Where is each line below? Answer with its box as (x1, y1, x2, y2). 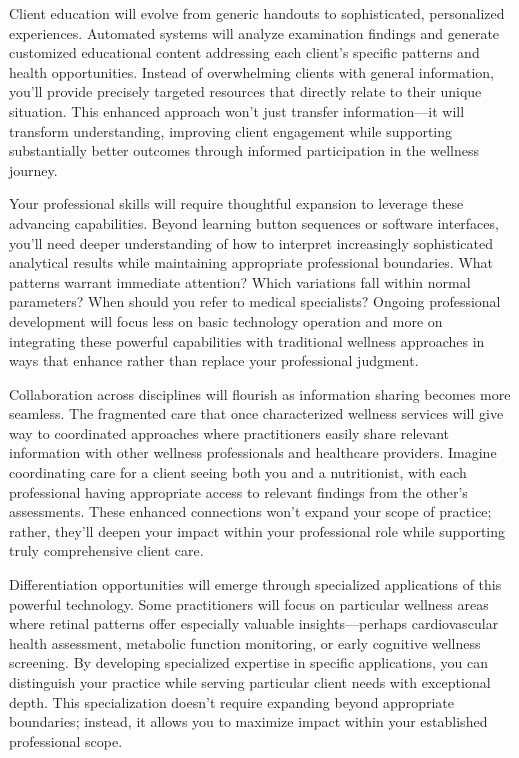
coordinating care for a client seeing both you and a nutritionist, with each (9, 462, 467, 483)
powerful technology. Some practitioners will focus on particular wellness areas (9, 593, 489, 614)
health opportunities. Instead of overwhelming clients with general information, (9, 61, 494, 82)
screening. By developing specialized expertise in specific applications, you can (9, 652, 488, 673)
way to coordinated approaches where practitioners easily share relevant (9, 422, 450, 443)
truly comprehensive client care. (9, 540, 204, 561)
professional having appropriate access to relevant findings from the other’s (9, 481, 468, 502)
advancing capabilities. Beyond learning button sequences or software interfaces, (9, 212, 499, 233)
